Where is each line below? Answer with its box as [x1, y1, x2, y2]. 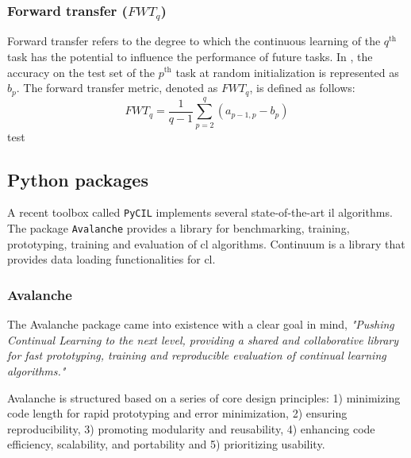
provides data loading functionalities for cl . [7, 251, 216, 267]
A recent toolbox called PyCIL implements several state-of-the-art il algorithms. [7, 204, 393, 221]
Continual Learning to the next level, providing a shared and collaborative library [7, 331, 399, 348]
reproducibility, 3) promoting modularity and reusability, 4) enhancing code [7, 420, 375, 437]
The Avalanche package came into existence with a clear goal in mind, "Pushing [7, 316, 394, 333]
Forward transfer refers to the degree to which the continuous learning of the [7, 33, 381, 49]
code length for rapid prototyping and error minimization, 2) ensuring [7, 405, 348, 421]
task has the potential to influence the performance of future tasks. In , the [7, 48, 373, 64]
